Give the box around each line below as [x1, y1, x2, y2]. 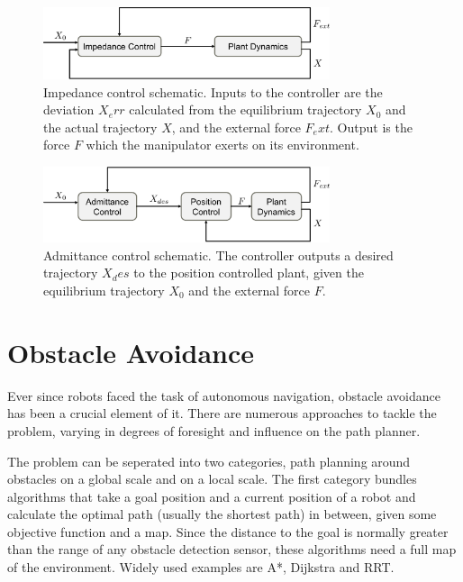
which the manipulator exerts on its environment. [86, 135, 359, 154]
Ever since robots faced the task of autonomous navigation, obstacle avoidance [7, 386, 440, 405]
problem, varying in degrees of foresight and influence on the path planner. [7, 421, 421, 440]
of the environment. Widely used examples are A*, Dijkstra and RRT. [7, 558, 395, 577]
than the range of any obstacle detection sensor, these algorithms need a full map [7, 540, 457, 559]
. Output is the [330, 117, 413, 136]
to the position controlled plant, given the [133, 263, 364, 282]
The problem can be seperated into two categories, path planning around [7, 451, 411, 470]
